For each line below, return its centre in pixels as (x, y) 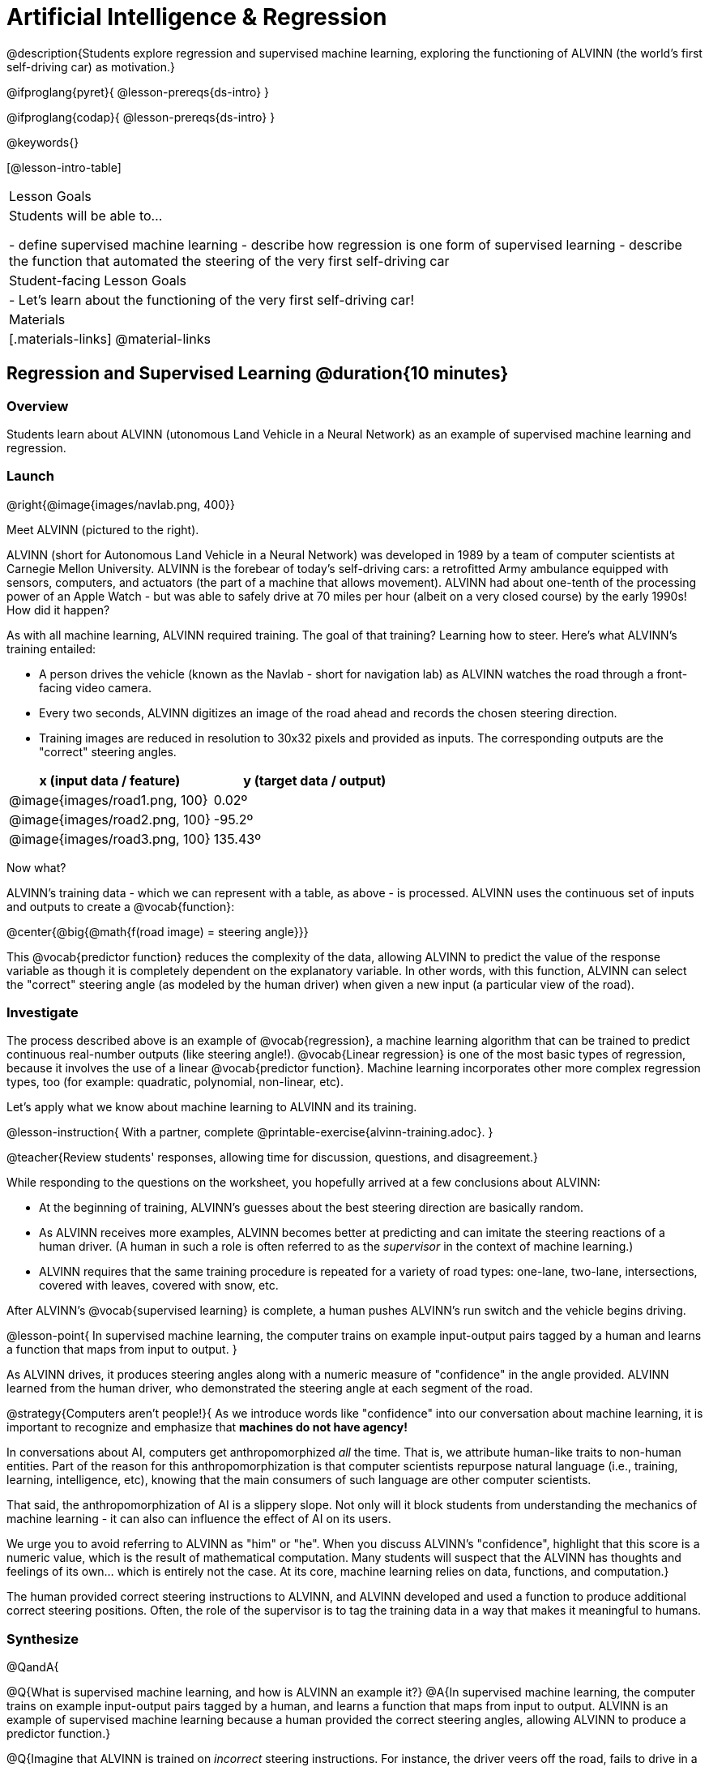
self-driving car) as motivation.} (91, 66)
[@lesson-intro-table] (64, 167)
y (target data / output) (315, 780)
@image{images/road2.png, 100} (110, 819)
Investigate (43, 1013)
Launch (30, 476)
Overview (38, 406)
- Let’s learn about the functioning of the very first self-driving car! (211, 299)
